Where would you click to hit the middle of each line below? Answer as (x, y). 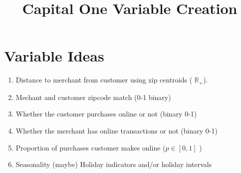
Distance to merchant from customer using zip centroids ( (104, 80)
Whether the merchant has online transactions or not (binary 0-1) (117, 130)
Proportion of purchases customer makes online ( (91, 147)
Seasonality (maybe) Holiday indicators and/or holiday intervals (114, 164)
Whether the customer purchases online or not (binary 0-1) (106, 114)
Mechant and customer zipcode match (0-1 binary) (93, 97)
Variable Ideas (54, 56)
